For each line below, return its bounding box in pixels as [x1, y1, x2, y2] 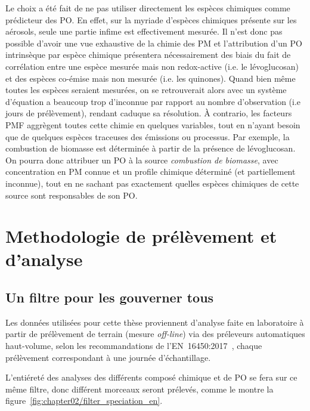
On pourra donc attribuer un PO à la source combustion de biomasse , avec [5, 153, 278, 166]
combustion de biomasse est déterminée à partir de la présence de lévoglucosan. [5, 142, 296, 154]
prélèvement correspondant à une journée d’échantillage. [5, 351, 211, 363]
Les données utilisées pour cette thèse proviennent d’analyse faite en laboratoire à [5, 316, 304, 328]
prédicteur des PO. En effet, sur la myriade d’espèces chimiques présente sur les [5, 13, 297, 26]
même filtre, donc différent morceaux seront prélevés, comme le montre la [5, 382, 274, 395]
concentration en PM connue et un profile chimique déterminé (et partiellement [5, 165, 296, 178]
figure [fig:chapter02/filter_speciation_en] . [5, 394, 163, 407]
